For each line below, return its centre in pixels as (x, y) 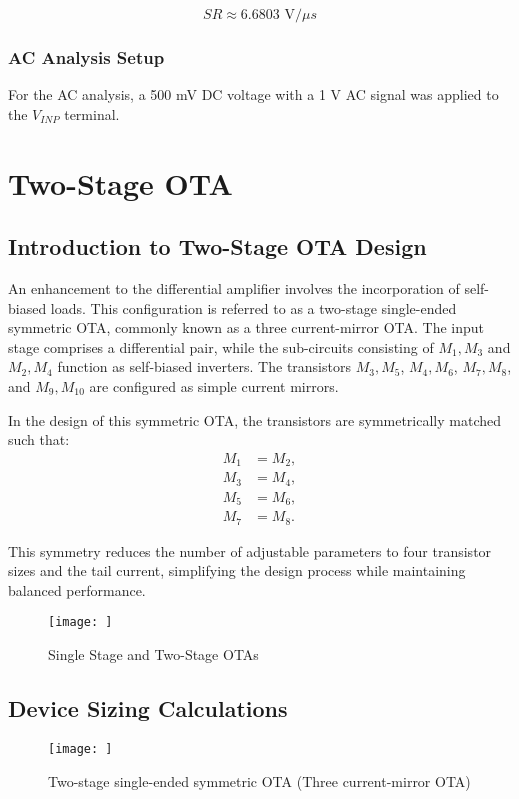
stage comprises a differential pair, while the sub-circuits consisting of (221, 346)
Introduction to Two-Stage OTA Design (217, 246)
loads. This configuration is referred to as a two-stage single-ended (253, 307)
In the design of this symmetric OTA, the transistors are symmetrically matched (255, 419)
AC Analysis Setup (86, 56)
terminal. (92, 113)
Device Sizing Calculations (148, 708)
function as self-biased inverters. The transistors (204, 366)
